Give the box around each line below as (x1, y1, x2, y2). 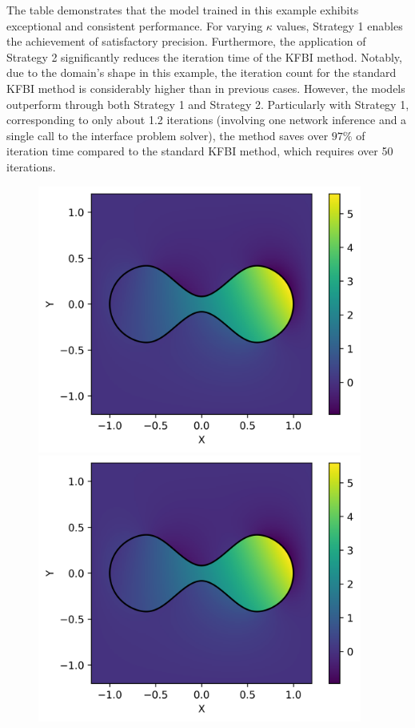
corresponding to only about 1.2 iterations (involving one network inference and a (6, 111, 407, 128)
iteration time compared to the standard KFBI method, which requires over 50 (6, 143, 393, 159)
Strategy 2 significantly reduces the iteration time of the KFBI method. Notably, (6, 48, 402, 65)
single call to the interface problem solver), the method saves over (6, 127, 329, 143)
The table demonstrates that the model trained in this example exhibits (6, 2, 359, 18)
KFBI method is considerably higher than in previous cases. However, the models (6, 79, 405, 96)
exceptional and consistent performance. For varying (6, 17, 263, 34)
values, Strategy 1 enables (276, 17, 403, 34)
